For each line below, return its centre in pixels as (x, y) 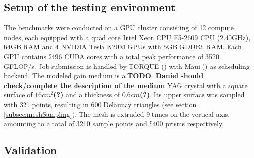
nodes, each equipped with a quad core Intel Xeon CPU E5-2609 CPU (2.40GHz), (127, 37)
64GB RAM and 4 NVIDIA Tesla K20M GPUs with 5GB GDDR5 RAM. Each (123, 47)
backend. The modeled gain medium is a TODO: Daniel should (104, 76)
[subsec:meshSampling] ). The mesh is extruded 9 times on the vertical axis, (117, 114)
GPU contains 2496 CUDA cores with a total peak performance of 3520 (112, 56)
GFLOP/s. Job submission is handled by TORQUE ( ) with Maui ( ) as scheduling (127, 66)
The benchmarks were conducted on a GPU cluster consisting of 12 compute (119, 28)
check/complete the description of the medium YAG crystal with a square (126, 85)
